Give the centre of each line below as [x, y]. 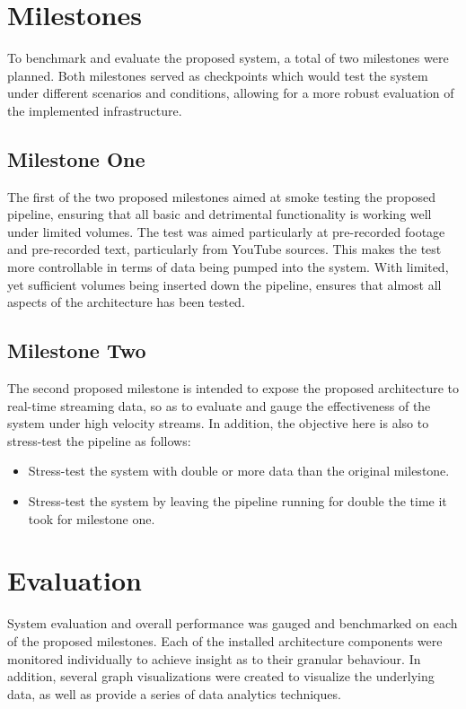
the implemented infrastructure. [95, 110]
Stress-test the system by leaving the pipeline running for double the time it [237, 501]
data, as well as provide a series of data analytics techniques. [174, 693]
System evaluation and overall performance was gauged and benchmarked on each [233, 623]
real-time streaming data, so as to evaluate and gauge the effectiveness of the [219, 405]
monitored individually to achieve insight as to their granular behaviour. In [214, 658]
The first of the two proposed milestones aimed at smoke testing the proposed [221, 196]
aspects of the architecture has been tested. [126, 302]
